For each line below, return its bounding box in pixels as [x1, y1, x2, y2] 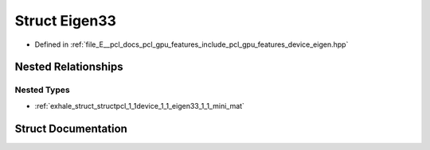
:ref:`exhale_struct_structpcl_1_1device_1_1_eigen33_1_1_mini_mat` [34, 101, 244, 110]
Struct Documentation [14, 121, 127, 135]
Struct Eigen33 [14, 12, 117, 29]
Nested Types [14, 84, 71, 95]
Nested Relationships [14, 60, 123, 74]
